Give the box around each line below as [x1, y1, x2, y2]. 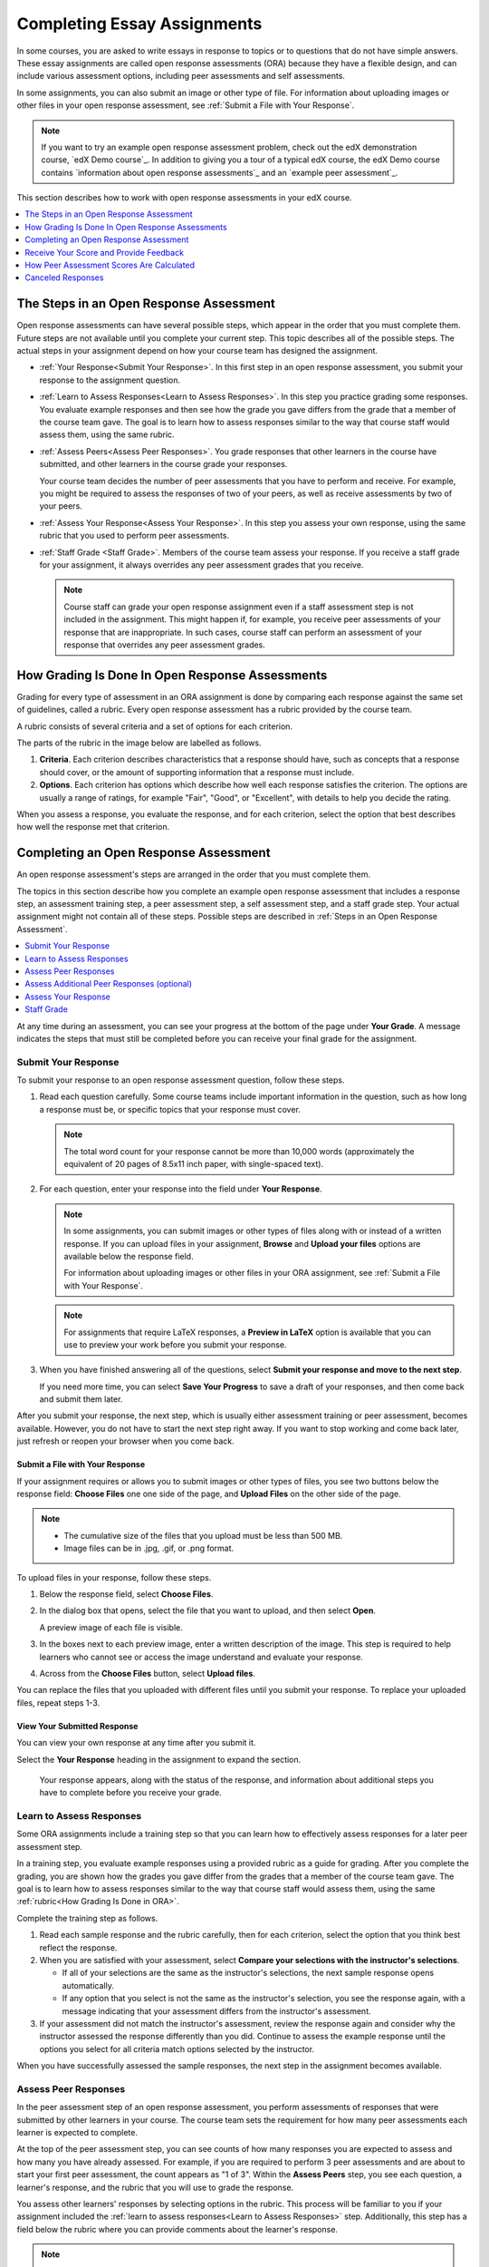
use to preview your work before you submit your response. [63, 1338, 287, 1350]
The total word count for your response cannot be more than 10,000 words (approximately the [63, 1145, 415, 1156]
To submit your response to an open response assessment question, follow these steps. [16, 1075, 345, 1085]
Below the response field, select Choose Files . [39, 1589, 214, 1600]
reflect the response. [39, 1941, 118, 1953]
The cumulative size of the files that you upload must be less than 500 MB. [63, 1530, 343, 1541]
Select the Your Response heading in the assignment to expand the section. [16, 1754, 302, 1765]
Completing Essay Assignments [16, 14, 263, 34]
